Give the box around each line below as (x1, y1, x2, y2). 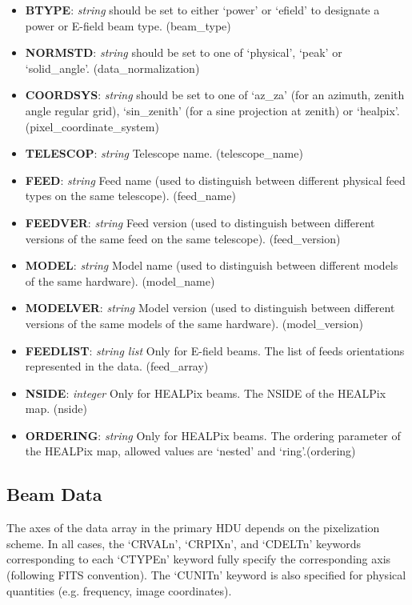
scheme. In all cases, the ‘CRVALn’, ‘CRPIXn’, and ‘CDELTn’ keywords (6, 535, 362, 551)
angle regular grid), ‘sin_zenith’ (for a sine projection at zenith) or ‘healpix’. (25, 102, 400, 118)
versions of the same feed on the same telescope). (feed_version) (25, 230, 341, 246)
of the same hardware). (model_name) (25, 272, 215, 289)
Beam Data (6, 482, 102, 507)
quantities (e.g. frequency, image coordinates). (6, 582, 232, 599)
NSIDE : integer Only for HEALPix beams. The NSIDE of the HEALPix (25, 384, 386, 401)
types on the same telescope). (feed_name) (25, 187, 236, 204)
